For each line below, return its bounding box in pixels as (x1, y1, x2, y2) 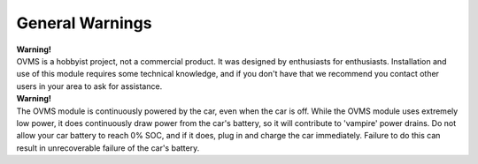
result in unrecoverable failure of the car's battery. (16, 142, 200, 153)
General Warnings (16, 13, 152, 33)
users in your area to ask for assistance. (16, 80, 163, 92)
